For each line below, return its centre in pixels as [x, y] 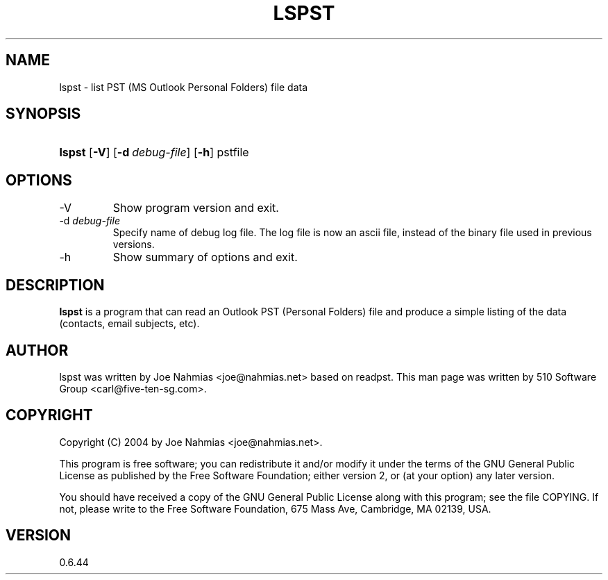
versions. [134, 245]
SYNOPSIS [43, 114]
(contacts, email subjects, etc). [129, 324]
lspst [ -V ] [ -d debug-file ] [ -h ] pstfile [154, 152]
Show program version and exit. [196, 208]
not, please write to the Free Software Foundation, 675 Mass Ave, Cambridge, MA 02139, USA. [275, 508]
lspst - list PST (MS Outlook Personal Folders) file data [184, 87]
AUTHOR [37, 350]
